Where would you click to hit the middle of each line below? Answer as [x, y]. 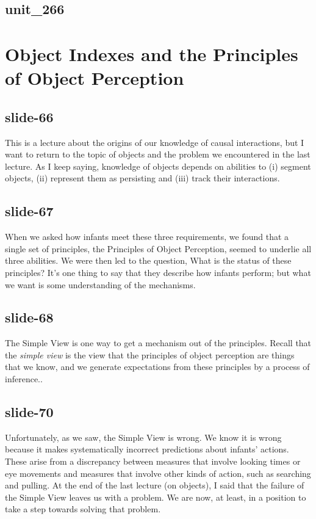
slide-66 [29, 116]
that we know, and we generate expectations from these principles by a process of [157, 367]
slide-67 [29, 211]
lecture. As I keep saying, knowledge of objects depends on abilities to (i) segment [158, 166]
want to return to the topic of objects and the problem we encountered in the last [158, 154]
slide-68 [29, 317]
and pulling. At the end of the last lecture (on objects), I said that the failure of [155, 485]
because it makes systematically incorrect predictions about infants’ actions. [147, 449]
